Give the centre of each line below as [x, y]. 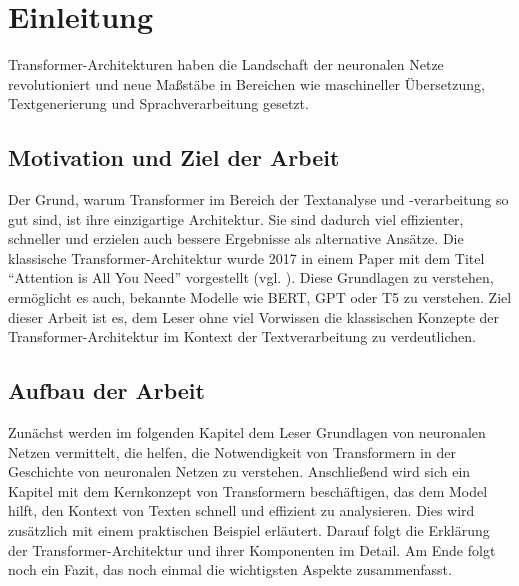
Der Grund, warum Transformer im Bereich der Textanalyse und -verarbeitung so [258, 199]
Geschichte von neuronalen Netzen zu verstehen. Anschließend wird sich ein [239, 471]
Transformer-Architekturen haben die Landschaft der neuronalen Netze [226, 64]
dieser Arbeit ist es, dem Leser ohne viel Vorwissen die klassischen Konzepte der [254, 316]
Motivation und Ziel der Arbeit [174, 157]
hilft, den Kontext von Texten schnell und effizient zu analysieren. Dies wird [241, 510]
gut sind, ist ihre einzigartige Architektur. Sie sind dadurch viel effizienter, [236, 218]
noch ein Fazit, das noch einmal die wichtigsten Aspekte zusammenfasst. [230, 569]
